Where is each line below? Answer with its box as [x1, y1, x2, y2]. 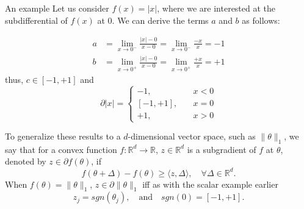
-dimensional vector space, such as [128, 130, 256, 143]
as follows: [242, 13, 280, 26]
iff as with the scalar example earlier [142, 177, 278, 190]
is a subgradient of [187, 143, 256, 155]
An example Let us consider [5, 2, 109, 14]
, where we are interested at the [157, 2, 276, 14]
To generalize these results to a [5, 130, 121, 143]
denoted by [5, 155, 46, 168]
